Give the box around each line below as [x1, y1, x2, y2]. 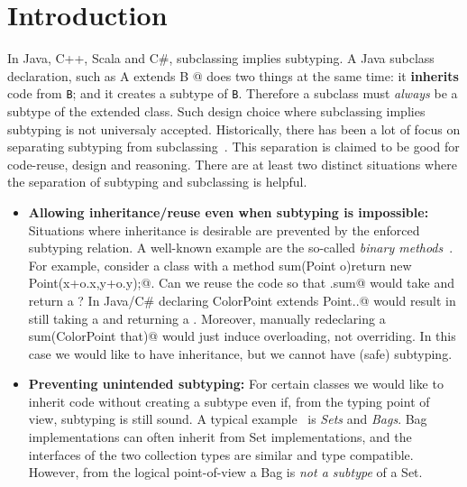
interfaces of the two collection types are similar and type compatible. [28, 445, 414, 464]
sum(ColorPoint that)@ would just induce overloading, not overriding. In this [28, 326, 456, 345]
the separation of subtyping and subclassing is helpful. [7, 172, 307, 191]
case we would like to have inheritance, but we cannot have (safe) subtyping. [28, 344, 453, 363]
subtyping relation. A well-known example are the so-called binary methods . [28, 238, 453, 257]
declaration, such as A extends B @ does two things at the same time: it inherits [7, 66, 459, 85]
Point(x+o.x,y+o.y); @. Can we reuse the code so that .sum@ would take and [28, 273, 454, 292]
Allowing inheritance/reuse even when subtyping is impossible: [28, 202, 429, 221]
